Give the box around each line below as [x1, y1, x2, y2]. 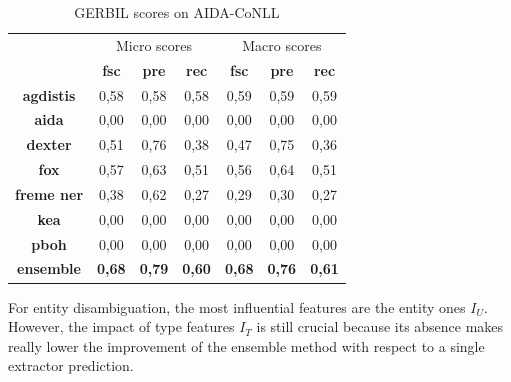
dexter [26, 134, 72, 155]
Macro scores [242, 34, 322, 55]
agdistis [22, 84, 76, 105]
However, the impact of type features [8, 316, 235, 337]
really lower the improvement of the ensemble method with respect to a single [8, 335, 485, 356]
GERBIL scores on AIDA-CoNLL [74, 2, 280, 22]
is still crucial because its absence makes [256, 316, 504, 337]
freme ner [15, 183, 84, 204]
